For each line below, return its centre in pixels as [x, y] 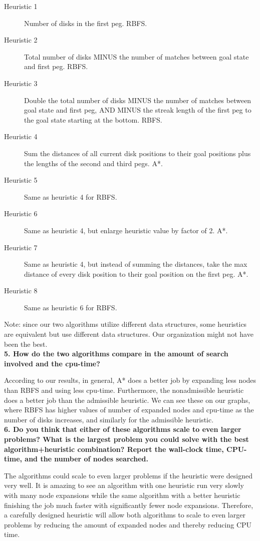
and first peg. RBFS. [56, 66]
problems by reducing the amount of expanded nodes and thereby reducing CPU [128, 524]
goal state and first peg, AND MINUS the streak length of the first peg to [138, 110]
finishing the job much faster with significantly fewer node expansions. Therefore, [129, 505]
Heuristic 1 [21, 6]
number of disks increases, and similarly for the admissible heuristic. [109, 419]
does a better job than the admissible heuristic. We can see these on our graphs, [127, 400]
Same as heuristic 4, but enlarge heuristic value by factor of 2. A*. [126, 230]
